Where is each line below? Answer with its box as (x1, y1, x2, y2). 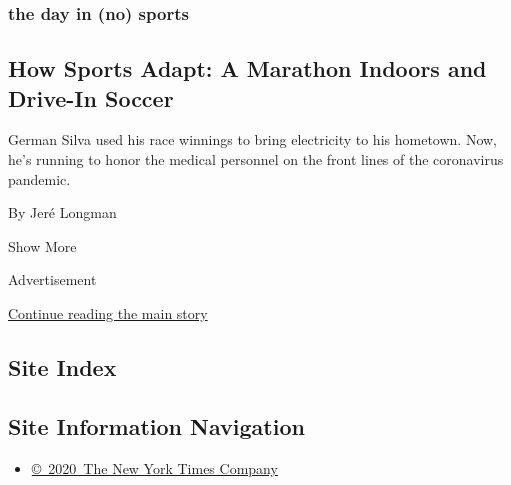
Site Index (8, 351, 117, 382)
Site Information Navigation (8, 410, 305, 441)
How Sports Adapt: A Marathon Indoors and (8, 53, 487, 84)
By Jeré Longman (8, 202, 117, 223)
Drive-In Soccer (8, 82, 174, 113)
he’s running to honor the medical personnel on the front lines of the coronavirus (8, 149, 504, 170)
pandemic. (8, 168, 71, 189)
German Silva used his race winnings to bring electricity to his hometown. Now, (8, 129, 497, 150)
